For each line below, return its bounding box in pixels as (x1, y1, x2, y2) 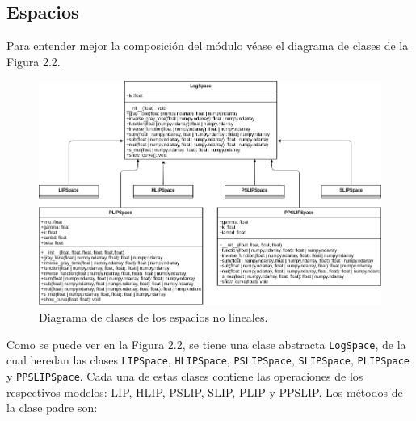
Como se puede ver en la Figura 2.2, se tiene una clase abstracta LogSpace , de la (6, 335, 406, 352)
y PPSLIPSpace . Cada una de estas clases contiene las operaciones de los (6, 367, 363, 384)
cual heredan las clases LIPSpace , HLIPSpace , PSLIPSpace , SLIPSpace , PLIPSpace (6, 352, 410, 368)
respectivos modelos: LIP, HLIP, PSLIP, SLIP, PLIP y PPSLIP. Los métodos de (6, 383, 403, 400)
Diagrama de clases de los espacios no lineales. (39, 309, 268, 326)
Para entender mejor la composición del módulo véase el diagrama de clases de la (6, 37, 409, 54)
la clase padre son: (6, 399, 98, 416)
